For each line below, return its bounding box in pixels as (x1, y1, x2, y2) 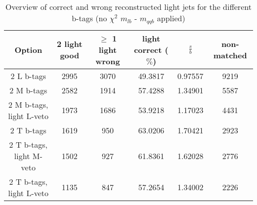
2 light (57, 38, 83, 50)
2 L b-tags (10, 70, 46, 82)
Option (14, 43, 43, 55)
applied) (157, 12, 185, 24)
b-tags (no (72, 12, 107, 24)
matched (213, 49, 247, 61)
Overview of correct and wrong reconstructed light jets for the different (5, 1, 252, 12)
